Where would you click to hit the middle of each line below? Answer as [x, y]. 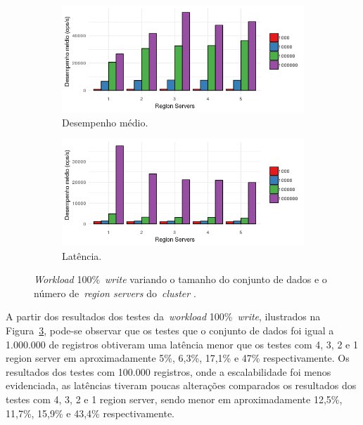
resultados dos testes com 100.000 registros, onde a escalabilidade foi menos [168, 371]
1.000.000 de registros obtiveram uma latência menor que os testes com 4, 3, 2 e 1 [182, 344]
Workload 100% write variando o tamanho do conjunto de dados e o [180, 279]
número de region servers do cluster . [115, 293]
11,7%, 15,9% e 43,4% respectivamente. [90, 413]
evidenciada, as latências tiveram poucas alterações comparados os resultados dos [181, 385]
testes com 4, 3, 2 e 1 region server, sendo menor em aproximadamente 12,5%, [174, 399]
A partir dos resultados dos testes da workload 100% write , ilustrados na [163, 316]
